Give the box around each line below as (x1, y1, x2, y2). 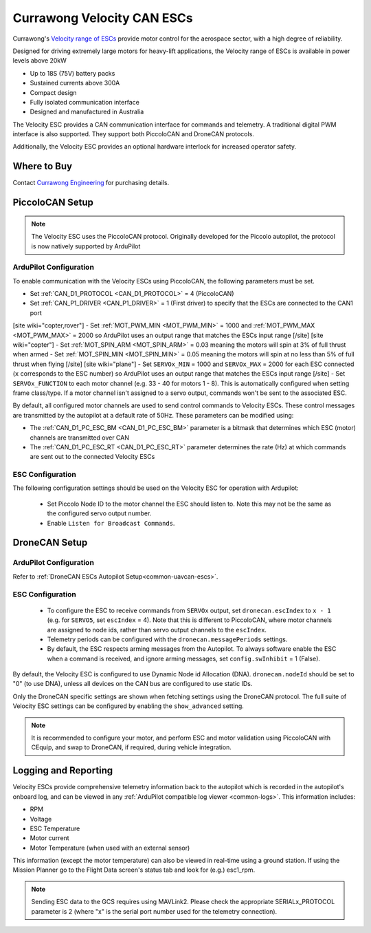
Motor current (30, 834, 69, 842)
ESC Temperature (30, 824, 80, 833)
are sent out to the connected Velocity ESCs (30, 453, 155, 461)
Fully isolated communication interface (30, 98, 140, 106)
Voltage (30, 815, 52, 823)
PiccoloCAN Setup (12, 197, 94, 208)
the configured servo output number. (47, 509, 152, 517)
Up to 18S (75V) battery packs (30, 69, 115, 77)
